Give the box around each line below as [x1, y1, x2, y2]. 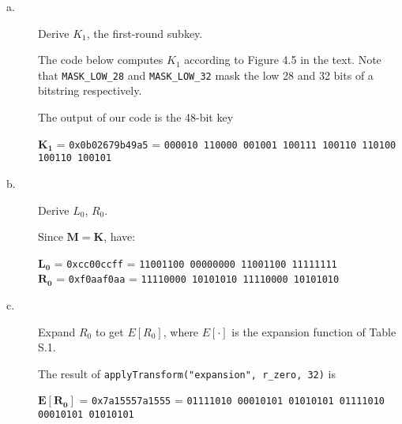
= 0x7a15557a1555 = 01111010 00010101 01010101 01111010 [79, 392, 385, 408]
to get [95, 323, 124, 340]
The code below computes [38, 51, 163, 68]
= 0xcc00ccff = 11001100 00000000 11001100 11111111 [54, 254, 337, 271]
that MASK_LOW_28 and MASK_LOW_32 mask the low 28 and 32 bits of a [38, 66, 374, 83]
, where [163, 323, 199, 340]
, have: [103, 228, 136, 245]
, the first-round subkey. [86, 24, 203, 41]
